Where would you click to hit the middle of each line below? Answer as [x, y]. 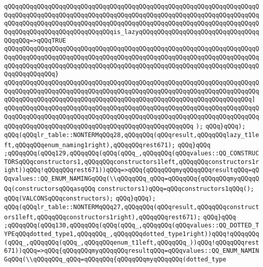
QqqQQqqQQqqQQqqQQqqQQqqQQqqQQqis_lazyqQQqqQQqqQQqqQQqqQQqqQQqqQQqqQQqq [132, 32]
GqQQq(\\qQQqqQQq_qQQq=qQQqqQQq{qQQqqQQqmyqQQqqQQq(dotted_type [115, 260]
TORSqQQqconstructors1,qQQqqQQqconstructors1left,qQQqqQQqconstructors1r [132, 162]
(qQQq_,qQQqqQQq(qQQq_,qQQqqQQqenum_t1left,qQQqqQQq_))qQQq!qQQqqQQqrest [132, 242]
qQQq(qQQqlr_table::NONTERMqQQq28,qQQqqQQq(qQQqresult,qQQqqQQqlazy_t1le [132, 135]
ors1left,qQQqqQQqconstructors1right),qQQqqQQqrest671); [103, 217]
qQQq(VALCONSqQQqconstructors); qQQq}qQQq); [80, 199]
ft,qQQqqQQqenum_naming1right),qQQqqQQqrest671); [90, 145]
